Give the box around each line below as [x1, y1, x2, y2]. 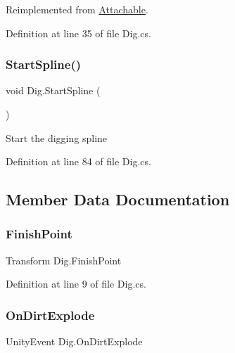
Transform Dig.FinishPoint [6, 252, 122, 267]
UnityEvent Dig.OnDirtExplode [6, 334, 143, 349]
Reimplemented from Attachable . [6, 2, 148, 16]
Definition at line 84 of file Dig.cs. [6, 154, 151, 169]
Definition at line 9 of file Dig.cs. [6, 276, 146, 291]
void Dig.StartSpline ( [6, 83, 101, 98]
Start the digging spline [6, 130, 108, 145]
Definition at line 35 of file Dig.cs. [6, 25, 151, 40]
